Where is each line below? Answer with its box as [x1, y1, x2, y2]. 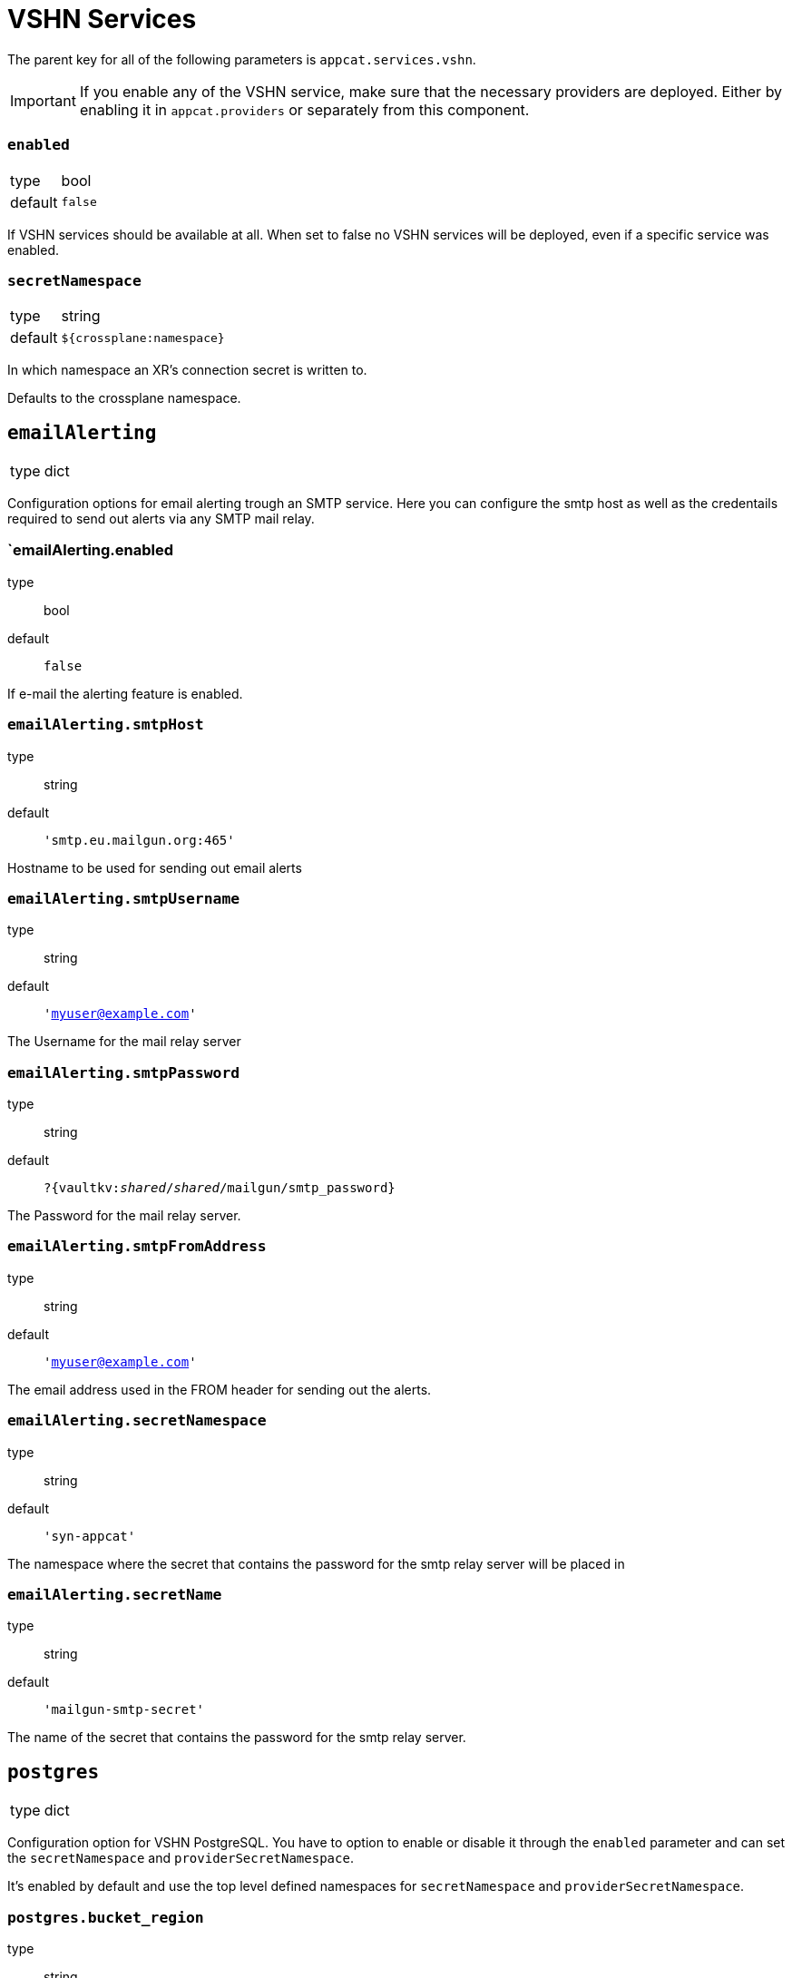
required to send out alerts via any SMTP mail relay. [7, 511, 315, 527]
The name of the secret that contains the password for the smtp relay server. [7, 1729, 466, 1746]
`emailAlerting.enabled [7, 541, 174, 560]
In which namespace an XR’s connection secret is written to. [7, 362, 367, 378]
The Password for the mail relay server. [7, 1208, 241, 1224]
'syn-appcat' [44, 1528, 136, 1543]
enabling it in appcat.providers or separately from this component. [79, 100, 530, 119]
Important [10, 91, 76, 110]
